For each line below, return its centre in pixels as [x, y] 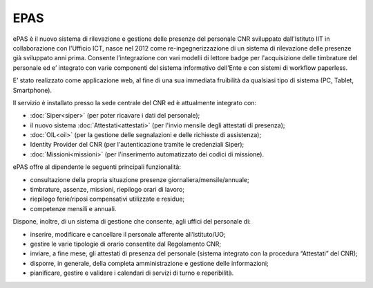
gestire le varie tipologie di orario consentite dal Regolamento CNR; [126, 244]
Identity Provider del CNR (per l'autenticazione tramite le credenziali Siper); [137, 145]
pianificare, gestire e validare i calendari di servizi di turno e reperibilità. [132, 273]
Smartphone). [32, 90]
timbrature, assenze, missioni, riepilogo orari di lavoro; [107, 190]
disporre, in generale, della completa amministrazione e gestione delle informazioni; [149, 263]
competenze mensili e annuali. [73, 208]
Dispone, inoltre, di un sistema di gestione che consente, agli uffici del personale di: [132, 222]
